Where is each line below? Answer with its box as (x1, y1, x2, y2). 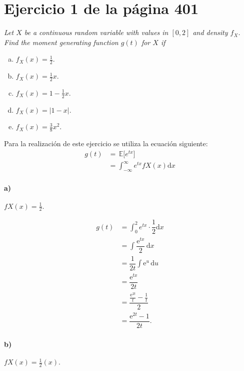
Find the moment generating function (4, 37, 118, 47)
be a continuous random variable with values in (24, 27, 168, 38)
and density (192, 27, 228, 38)
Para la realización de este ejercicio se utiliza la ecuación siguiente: (4, 138, 208, 149)
